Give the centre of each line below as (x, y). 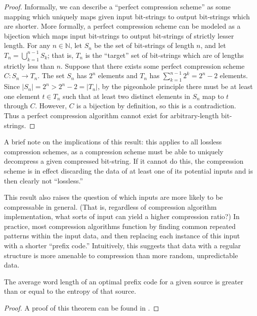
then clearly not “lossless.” (43, 180)
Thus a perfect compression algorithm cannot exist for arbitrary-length (111, 115)
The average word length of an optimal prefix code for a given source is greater (124, 281)
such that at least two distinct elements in (127, 96)
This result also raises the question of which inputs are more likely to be (113, 197)
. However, (51, 106)
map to (213, 96)
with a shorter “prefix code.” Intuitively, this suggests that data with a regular (123, 246)
